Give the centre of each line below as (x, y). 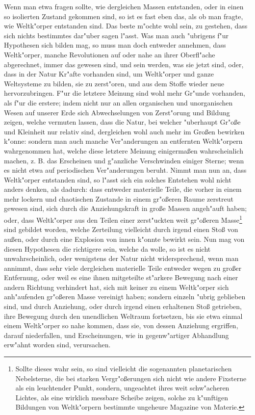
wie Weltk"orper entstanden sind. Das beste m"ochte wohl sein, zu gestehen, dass (126, 26)
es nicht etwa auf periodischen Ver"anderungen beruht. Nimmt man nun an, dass (125, 170)
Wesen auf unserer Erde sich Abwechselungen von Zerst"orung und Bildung (117, 112)
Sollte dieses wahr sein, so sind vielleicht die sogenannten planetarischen (124, 369)
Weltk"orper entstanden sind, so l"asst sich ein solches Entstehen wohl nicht (118, 179)
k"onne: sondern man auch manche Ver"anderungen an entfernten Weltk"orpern (123, 141)
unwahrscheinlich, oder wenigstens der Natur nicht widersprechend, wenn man (121, 258)
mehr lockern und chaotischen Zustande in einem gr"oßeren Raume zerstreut (119, 198)
